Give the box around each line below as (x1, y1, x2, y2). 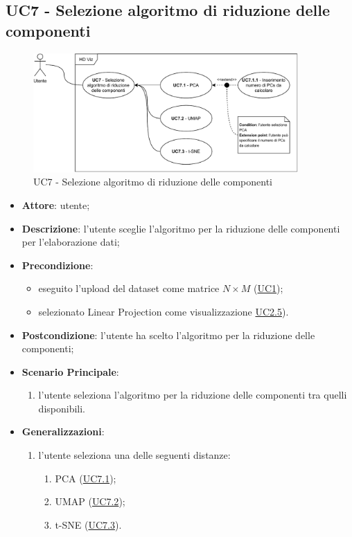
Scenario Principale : (21, 364, 119, 379)
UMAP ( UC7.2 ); (55, 494, 125, 509)
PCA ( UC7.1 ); (55, 471, 116, 485)
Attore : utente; (21, 197, 90, 212)
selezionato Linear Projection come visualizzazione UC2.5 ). (38, 304, 289, 318)
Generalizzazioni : (21, 424, 105, 439)
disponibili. (38, 401, 85, 415)
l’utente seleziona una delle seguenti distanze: (38, 448, 231, 462)
